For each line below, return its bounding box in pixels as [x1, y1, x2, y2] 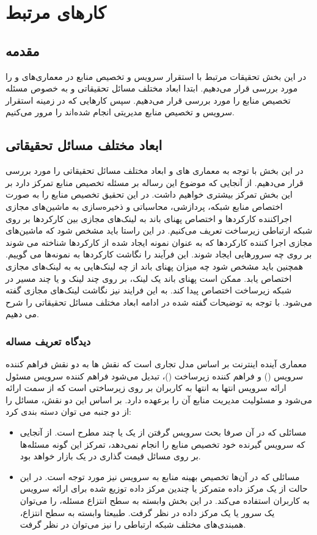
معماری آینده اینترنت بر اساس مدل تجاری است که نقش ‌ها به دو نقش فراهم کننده [5, 357, 307, 370]
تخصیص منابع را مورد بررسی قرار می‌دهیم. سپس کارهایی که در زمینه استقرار [5, 93, 291, 106]
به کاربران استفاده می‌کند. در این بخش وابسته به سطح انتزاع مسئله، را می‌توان [20, 494, 310, 507]
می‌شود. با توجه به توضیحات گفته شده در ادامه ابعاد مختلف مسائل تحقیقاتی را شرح [5, 295, 312, 308]
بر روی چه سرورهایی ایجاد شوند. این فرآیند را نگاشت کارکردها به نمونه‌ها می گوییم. [5, 248, 312, 260]
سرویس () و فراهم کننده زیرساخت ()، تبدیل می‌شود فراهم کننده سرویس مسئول [5, 369, 304, 382]
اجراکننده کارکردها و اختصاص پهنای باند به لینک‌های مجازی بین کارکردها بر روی [5, 212, 292, 224]
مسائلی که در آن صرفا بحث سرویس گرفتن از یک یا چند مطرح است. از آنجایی [20, 426, 307, 439]
